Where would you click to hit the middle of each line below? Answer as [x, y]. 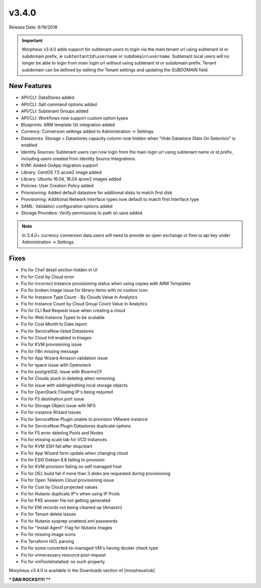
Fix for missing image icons [48, 534]
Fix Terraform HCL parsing [48, 541]
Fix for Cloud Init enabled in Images [56, 338]
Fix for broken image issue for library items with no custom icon [84, 290]
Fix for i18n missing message [50, 351]
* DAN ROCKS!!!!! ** [30, 579]
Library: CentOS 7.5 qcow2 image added [61, 172]
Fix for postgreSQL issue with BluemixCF [62, 371]
